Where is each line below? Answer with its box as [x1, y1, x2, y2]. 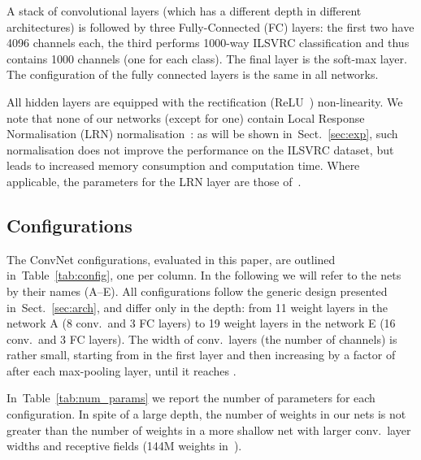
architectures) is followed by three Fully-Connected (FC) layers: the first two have [7, 18, 414, 35]
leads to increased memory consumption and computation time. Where [7, 157, 360, 174]
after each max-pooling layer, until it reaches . [7, 362, 237, 379]
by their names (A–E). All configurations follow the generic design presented [7, 282, 388, 299]
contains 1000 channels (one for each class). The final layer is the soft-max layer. [7, 50, 407, 67]
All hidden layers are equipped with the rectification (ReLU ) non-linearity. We [7, 93, 403, 110]
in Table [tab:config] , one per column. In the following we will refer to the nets [7, 267, 401, 284]
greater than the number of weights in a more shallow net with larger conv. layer [7, 421, 411, 438]
